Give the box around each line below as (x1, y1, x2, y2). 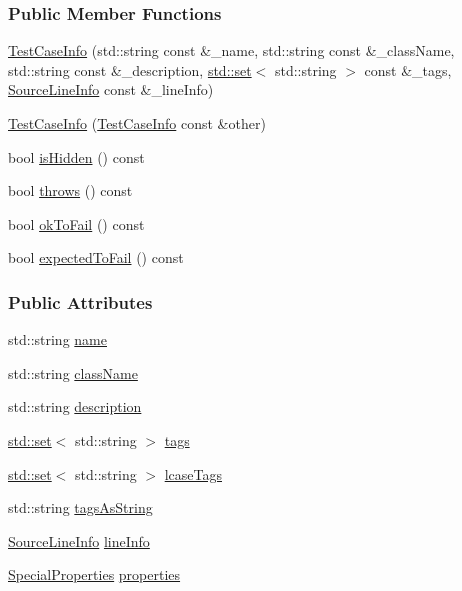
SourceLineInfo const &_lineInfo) (8, 79, 214, 100)
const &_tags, (364, 59, 452, 80)
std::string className (8, 362, 138, 383)
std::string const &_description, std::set (8, 59, 252, 80)
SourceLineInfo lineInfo (8, 530, 150, 551)
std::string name (8, 329, 107, 350)
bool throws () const (8, 180, 133, 201)
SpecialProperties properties (8, 564, 181, 585)
